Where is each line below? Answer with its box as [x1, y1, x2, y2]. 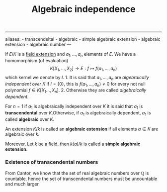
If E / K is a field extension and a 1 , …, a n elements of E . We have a [5, 51, 136, 58]
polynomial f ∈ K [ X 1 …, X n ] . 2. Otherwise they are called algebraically [5, 87, 147, 95]
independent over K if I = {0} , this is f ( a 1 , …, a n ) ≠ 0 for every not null [5, 81, 146, 88]
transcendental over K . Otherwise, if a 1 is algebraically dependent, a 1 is [5, 109, 151, 117]
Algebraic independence [31, 3, 136, 15]
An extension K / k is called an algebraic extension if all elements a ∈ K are [5, 126, 159, 132]
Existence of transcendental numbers [5, 158, 98, 165]
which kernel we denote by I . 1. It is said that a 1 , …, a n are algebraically [5, 74, 149, 82]
